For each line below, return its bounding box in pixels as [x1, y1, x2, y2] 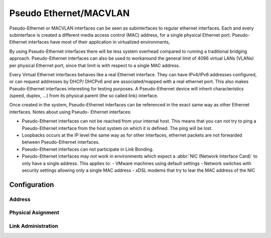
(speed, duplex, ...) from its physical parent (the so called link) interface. [9, 93, 159, 99]
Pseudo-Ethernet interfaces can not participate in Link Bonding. [22, 146, 154, 152]
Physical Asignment [9, 209, 60, 216]
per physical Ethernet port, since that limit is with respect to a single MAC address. [9, 62, 180, 68]
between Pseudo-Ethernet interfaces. [22, 139, 100, 145]
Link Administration [9, 222, 59, 229]
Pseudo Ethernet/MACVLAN [9, 8, 130, 19]
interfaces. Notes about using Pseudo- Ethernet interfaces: [9, 108, 131, 115]
